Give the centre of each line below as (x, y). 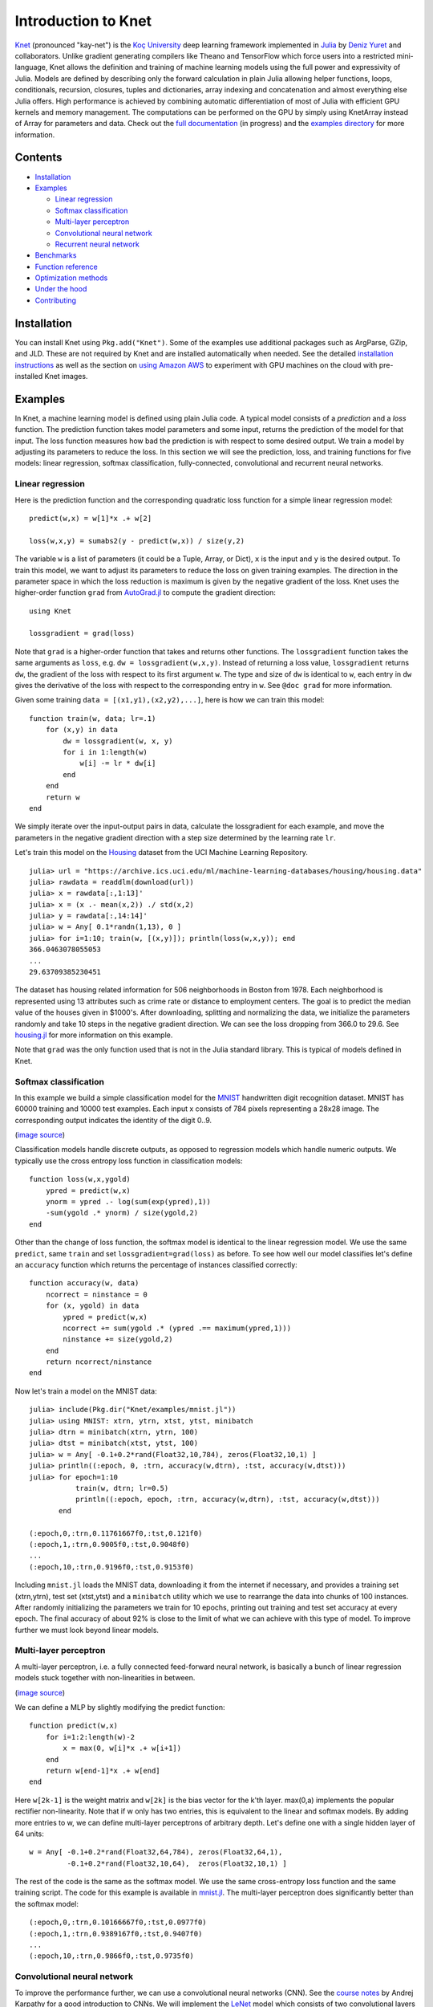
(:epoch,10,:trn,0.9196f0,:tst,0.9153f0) (111, 1567)
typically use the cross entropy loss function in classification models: (129, 1161)
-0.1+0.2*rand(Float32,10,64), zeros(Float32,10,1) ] (177, 1863)
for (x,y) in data (82, 730)
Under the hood (61, 289)
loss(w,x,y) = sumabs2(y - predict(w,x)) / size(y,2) (137, 541)
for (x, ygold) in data (92, 1306)
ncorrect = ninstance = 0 (97, 1294)
